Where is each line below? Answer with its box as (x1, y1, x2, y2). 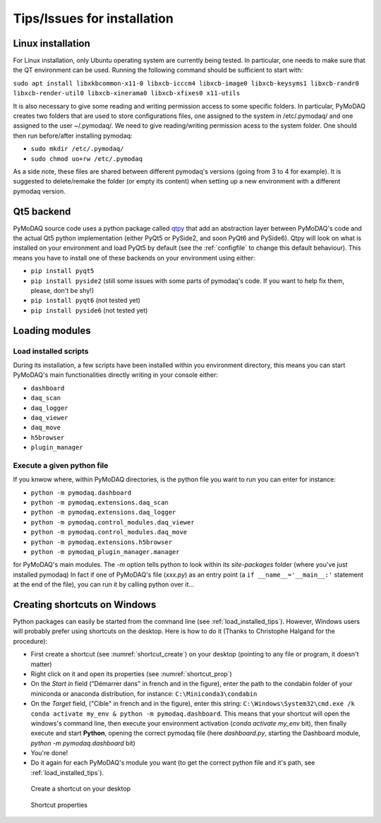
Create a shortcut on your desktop (30, 784, 131, 793)
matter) (30, 660, 52, 668)
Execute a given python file (13, 460, 109, 470)
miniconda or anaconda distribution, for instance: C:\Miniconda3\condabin (30, 689, 258, 698)
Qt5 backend (13, 205, 71, 217)
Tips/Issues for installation (13, 11, 174, 26)
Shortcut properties (30, 800, 88, 809)
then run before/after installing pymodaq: (13, 131, 133, 140)
